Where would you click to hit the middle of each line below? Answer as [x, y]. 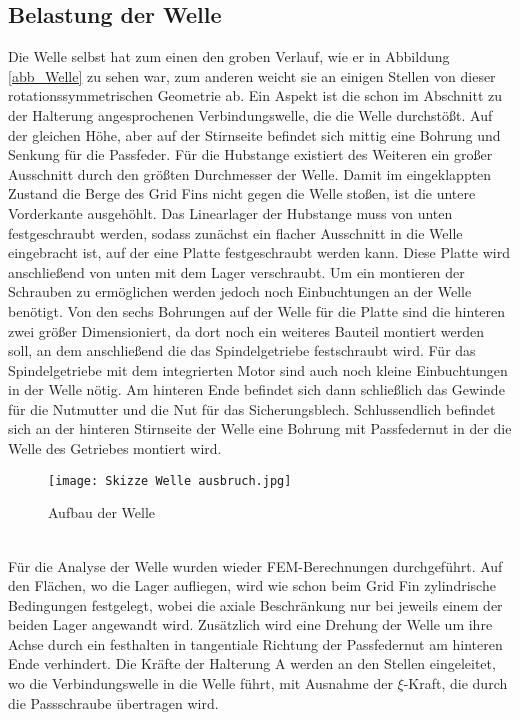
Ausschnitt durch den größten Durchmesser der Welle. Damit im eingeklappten [250, 173]
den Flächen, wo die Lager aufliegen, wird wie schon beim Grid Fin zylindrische [252, 585]
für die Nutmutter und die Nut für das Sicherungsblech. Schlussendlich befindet [252, 408]
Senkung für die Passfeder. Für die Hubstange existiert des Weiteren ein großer [250, 154]
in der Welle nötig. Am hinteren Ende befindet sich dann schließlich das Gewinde [256, 389]
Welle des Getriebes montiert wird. [115, 448]
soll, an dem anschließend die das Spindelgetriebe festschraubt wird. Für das [242, 350]
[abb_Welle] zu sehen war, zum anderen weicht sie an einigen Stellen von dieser [252, 75]
